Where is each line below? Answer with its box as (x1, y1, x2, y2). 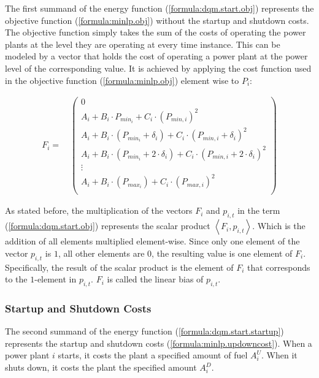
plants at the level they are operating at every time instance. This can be (5, 37, 280, 50)
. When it (261, 349, 298, 361)
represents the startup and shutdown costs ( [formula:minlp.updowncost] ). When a (5, 336, 312, 349)
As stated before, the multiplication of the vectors (5, 204, 193, 217)
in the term (237, 204, 280, 217)
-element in (34, 273, 77, 285)
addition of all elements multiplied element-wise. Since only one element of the (5, 235, 300, 248)
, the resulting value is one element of (152, 246, 293, 259)
